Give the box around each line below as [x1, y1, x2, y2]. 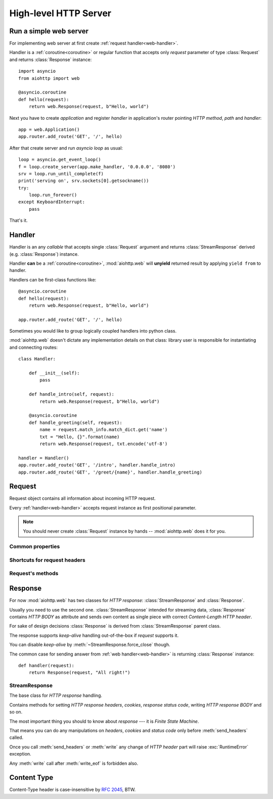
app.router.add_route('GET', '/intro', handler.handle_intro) [18, 462, 176, 468]
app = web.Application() [18, 126, 80, 132]
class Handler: [18, 356, 56, 362]
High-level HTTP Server [9, 8, 111, 19]
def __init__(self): [28, 370, 80, 376]
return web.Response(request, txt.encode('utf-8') [39, 441, 168, 447]
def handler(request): [18, 663, 75, 668]
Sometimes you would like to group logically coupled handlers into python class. [9, 328, 177, 334]
